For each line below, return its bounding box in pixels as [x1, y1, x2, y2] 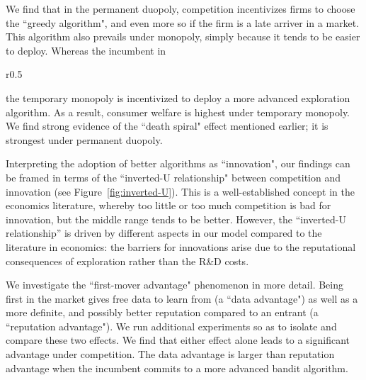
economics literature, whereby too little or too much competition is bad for [6, 198, 331, 213]
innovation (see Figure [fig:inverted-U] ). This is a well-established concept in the [6, 184, 355, 199]
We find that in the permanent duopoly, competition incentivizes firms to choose [6, 1, 355, 16]
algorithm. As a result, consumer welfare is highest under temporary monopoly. [6, 104, 350, 119]
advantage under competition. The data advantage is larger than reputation [6, 347, 335, 362]
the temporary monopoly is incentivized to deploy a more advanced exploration [6, 90, 350, 105]
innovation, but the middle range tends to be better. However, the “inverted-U [6, 211, 346, 226]
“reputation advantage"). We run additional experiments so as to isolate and [6, 318, 337, 333]
